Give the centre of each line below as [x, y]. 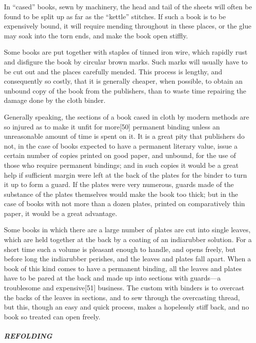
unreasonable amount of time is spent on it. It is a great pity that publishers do [124, 136]
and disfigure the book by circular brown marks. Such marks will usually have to [126, 61]
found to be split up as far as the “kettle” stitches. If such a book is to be [115, 16]
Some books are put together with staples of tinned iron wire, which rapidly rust [126, 52]
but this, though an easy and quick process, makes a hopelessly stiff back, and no [127, 307]
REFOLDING [28, 336]
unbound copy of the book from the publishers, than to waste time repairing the [125, 90]
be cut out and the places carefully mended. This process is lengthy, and [113, 71]
